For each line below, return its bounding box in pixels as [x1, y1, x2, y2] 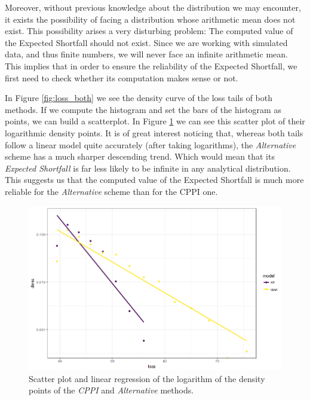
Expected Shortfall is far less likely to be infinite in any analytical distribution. [5, 161, 291, 174]
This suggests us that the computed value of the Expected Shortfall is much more [5, 173, 304, 186]
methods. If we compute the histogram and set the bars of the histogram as [5, 103, 281, 115]
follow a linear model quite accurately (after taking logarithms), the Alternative [5, 138, 296, 151]
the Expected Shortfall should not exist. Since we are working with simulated [5, 36, 288, 48]
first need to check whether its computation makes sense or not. [5, 71, 238, 84]
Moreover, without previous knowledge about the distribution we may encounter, [5, 1, 301, 13]
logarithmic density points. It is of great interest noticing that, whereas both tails [5, 126, 303, 139]
